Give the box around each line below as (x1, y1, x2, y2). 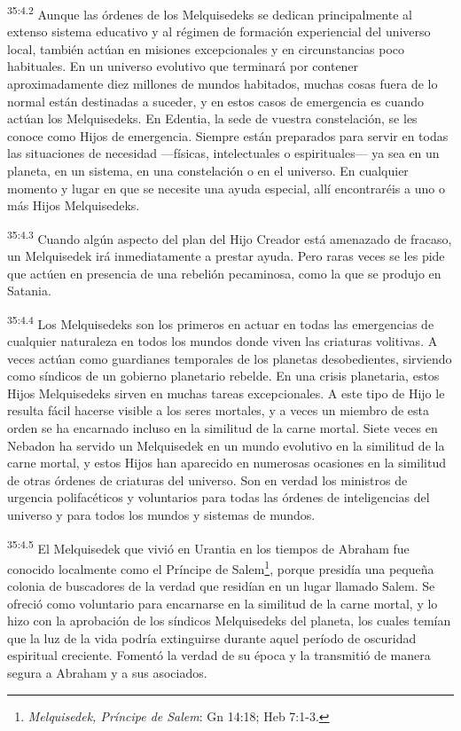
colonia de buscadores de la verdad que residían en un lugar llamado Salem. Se (7, 577, 435, 595)
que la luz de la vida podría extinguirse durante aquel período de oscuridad (7, 628, 417, 647)
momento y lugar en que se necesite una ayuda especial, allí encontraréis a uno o (7, 178, 445, 197)
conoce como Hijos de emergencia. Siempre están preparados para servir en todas (7, 126, 449, 145)
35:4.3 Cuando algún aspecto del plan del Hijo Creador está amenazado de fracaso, (7, 226, 452, 248)
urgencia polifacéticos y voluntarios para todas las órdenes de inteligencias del (7, 488, 430, 507)
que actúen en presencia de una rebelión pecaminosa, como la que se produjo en (7, 263, 441, 282)
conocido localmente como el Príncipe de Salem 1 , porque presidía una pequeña (7, 556, 434, 578)
